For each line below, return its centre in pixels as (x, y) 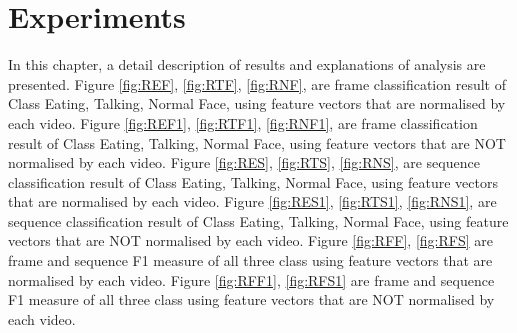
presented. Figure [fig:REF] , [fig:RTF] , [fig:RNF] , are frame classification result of (257, 83)
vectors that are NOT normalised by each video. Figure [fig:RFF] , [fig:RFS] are (250, 240)
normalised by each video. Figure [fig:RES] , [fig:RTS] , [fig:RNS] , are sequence (244, 162)
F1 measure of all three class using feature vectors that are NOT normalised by (251, 299)
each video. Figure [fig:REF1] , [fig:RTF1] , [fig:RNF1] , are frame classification (243, 122)
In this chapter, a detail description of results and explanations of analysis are (247, 64)
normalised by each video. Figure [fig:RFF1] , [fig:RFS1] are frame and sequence (251, 279)
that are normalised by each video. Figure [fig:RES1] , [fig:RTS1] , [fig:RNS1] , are (252, 201)
